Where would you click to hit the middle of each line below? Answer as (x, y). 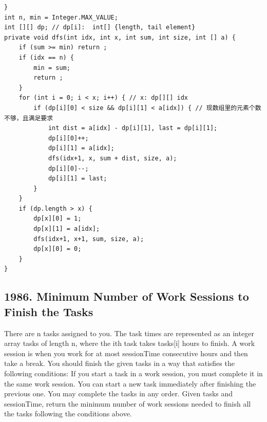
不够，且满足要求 (29, 118)
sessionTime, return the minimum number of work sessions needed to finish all (128, 403)
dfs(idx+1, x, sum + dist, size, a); (112, 158)
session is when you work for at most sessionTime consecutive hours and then (126, 353)
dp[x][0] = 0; (58, 249)
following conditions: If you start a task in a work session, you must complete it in (133, 373)
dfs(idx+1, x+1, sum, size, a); (89, 239)
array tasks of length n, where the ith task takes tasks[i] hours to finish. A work (130, 343)
